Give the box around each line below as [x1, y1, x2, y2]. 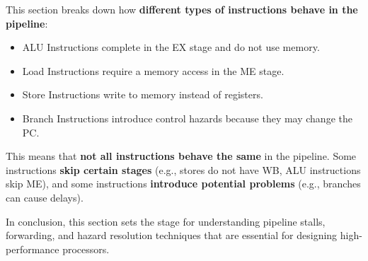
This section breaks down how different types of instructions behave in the [6, 2, 358, 16]
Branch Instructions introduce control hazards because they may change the [22, 110, 352, 125]
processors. [62, 241, 110, 256]
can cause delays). [6, 190, 84, 204]
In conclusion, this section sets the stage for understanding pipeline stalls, [6, 214, 326, 228]
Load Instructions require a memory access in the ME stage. [22, 63, 284, 78]
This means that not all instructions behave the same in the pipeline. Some [6, 149, 357, 163]
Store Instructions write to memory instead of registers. [22, 87, 263, 102]
